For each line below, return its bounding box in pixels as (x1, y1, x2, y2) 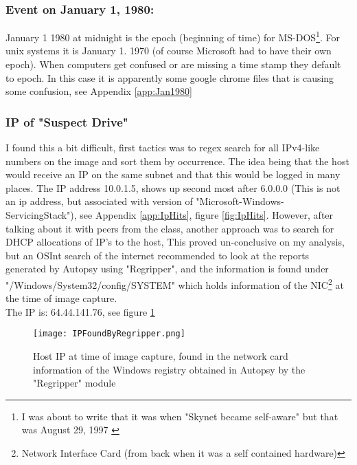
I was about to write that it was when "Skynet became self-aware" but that (21, 409, 338, 423)
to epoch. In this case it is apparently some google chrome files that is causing (5, 70, 334, 85)
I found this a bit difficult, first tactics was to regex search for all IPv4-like (5, 140, 320, 155)
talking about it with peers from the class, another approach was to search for (5, 221, 334, 235)
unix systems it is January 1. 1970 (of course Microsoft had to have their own (5, 43, 332, 58)
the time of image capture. (5, 291, 117, 305)
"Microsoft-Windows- (196, 194, 284, 208)
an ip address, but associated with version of (5, 194, 193, 208)
